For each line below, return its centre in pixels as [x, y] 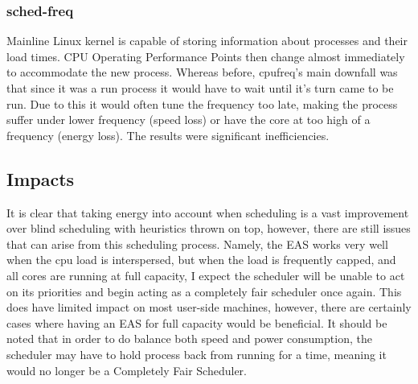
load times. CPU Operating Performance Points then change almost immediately [206, 56]
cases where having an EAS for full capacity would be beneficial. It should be [197, 322]
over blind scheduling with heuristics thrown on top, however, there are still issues [209, 228]
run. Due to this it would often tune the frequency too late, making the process [202, 103]
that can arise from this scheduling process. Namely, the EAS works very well [197, 244]
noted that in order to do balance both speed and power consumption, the [189, 339]
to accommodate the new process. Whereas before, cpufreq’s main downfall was [202, 72]
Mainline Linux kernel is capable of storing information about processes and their [207, 41]
